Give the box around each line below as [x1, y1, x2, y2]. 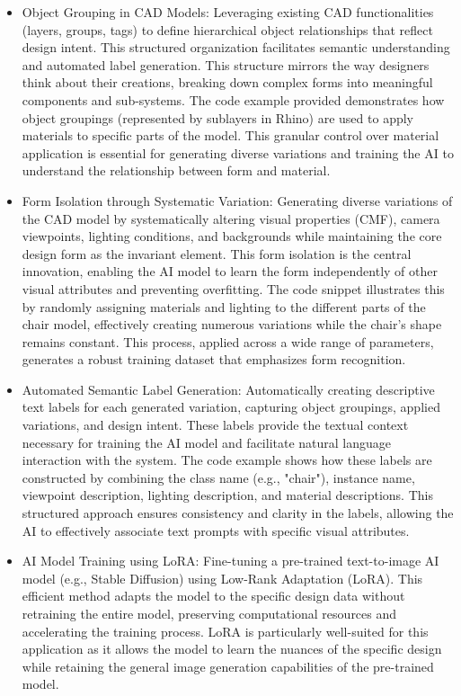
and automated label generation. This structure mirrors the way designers [22, 55, 430, 74]
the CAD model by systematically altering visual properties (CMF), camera [22, 209, 440, 228]
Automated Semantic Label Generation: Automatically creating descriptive [22, 379, 435, 398]
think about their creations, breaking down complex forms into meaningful [22, 73, 433, 92]
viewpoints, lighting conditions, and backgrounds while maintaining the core [22, 227, 442, 245]
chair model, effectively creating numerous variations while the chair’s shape [22, 315, 442, 334]
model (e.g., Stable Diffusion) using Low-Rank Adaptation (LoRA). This [22, 568, 423, 587]
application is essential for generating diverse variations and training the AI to [22, 143, 454, 162]
